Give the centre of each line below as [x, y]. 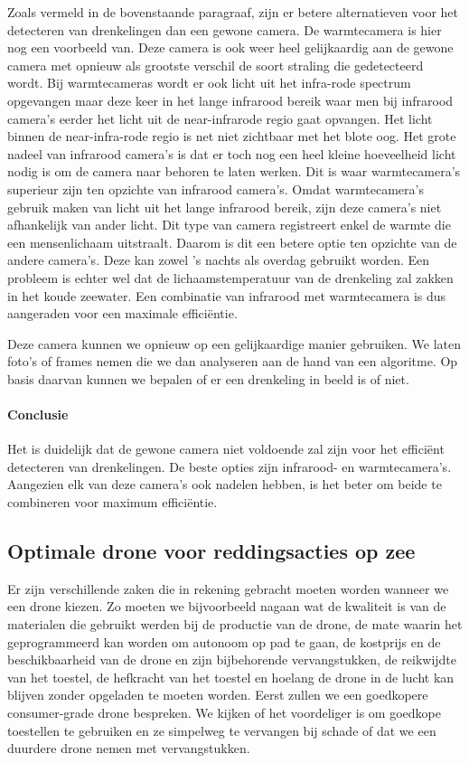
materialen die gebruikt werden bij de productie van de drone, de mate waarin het [235, 624]
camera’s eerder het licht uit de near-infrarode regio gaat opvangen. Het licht [220, 118]
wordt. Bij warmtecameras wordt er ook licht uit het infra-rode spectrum [209, 83]
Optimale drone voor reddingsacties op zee [211, 551]
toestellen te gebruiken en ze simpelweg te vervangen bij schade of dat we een [222, 730]
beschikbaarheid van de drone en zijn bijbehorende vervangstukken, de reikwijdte [232, 659]
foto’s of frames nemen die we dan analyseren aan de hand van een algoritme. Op [233, 361]
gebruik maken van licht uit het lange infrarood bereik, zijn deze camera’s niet [225, 207]
